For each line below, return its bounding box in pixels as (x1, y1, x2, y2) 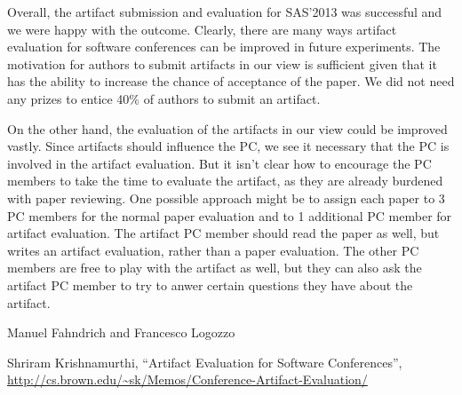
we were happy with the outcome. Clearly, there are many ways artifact (7, 20, 397, 38)
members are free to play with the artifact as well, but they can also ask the (7, 258, 422, 277)
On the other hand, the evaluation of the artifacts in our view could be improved (7, 119, 448, 138)
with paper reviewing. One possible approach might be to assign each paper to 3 (7, 188, 445, 207)
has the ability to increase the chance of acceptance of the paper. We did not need (7, 72, 455, 91)
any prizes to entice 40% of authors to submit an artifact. (7, 89, 321, 107)
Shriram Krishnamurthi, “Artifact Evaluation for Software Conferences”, (7, 352, 402, 371)
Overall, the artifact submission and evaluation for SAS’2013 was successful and (7, 3, 442, 20)
